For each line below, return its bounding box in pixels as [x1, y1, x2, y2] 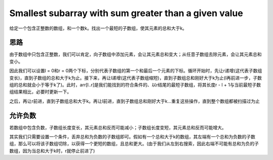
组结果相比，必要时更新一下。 [9, 89, 72, 95]
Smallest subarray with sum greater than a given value [9, 8, 243, 19]
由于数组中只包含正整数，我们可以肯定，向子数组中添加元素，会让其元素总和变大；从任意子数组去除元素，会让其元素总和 [9, 51, 262, 57]
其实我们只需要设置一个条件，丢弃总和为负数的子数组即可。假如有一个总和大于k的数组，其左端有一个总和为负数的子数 [9, 134, 255, 140]
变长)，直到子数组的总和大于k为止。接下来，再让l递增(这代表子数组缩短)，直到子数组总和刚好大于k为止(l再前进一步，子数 [9, 74, 262, 81]
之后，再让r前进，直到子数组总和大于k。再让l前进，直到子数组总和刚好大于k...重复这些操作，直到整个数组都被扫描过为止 [9, 98, 260, 104]
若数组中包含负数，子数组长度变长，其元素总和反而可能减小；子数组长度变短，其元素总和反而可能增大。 [9, 124, 226, 130]
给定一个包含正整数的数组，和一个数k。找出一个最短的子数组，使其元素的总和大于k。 [9, 25, 187, 31]
